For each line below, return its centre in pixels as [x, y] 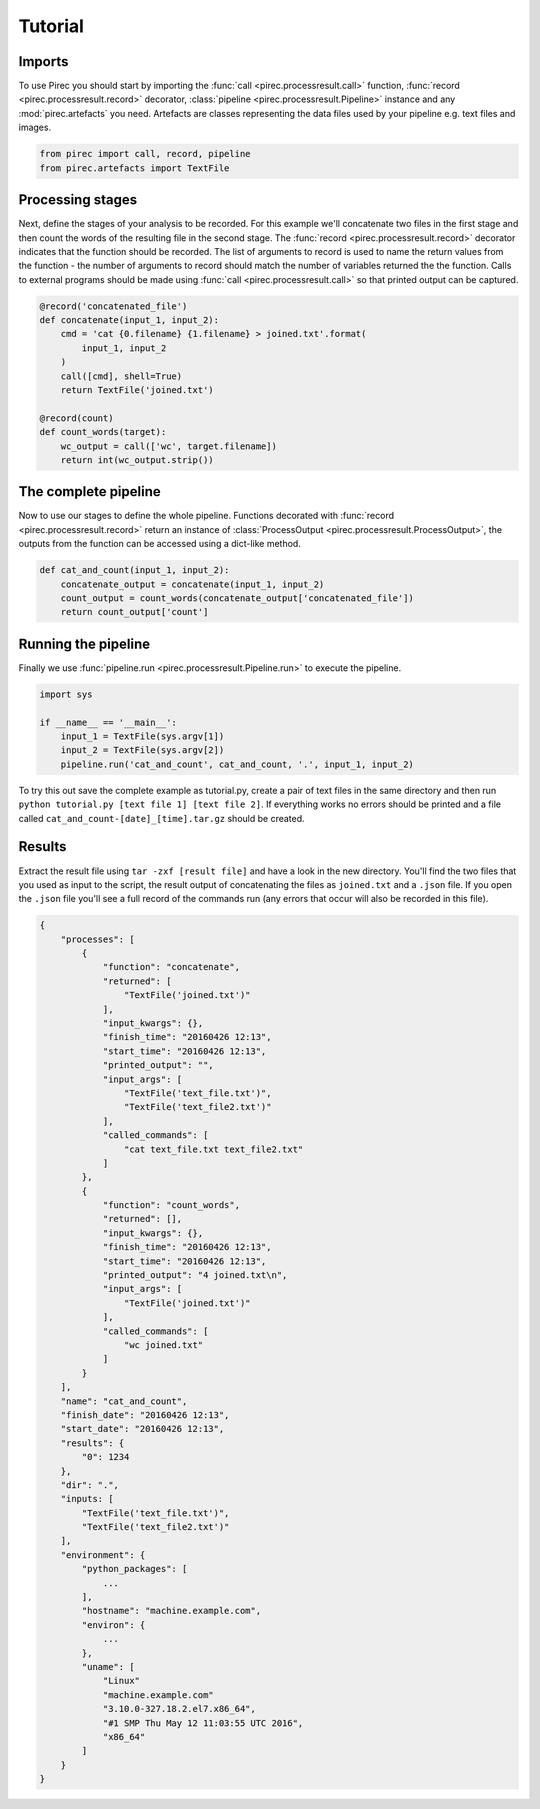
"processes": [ [97, 939]
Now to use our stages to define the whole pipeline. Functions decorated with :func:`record [206, 516]
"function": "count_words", [171, 1205]
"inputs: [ [87, 1499]
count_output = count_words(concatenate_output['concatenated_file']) [237, 598]
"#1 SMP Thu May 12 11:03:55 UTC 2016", [203, 1723]
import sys [66, 694]
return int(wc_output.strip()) [137, 459]
